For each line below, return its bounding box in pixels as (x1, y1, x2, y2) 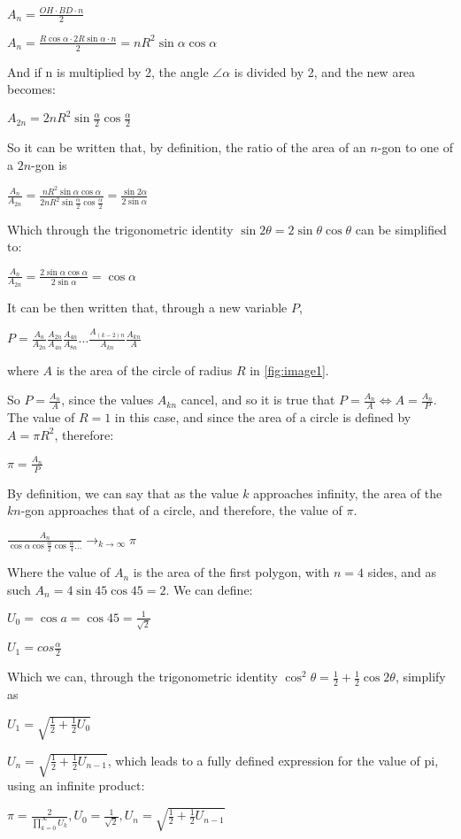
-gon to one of (377, 138, 454, 157)
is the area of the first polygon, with (133, 563, 330, 581)
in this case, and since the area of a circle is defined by (114, 408, 411, 427)
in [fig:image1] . (250, 360, 329, 379)
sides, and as (367, 563, 436, 581)
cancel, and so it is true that (181, 390, 335, 409)
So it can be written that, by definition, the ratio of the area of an (7, 138, 366, 157)
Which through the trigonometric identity (7, 219, 234, 238)
